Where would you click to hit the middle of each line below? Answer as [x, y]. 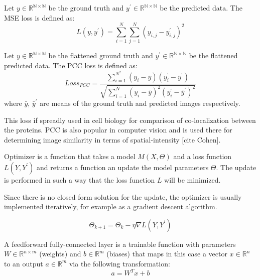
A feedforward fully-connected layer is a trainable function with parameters [120, 244]
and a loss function [203, 156]
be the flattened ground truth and [101, 55]
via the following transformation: [119, 263]
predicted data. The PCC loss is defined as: [71, 65]
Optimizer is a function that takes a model [70, 156]
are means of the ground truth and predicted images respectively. [140, 103]
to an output [24, 263]
